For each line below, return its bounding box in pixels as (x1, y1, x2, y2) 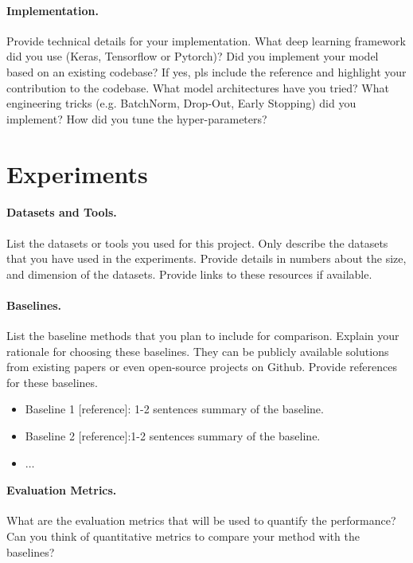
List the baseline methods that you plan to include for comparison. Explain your (6, 327, 399, 344)
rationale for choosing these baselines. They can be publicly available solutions (6, 342, 389, 359)
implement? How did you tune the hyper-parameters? (6, 110, 267, 127)
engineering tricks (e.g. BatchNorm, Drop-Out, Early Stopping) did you (6, 95, 357, 111)
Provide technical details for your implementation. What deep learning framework (6, 32, 406, 49)
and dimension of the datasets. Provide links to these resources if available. (6, 265, 372, 282)
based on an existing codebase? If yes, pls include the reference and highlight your (6, 63, 407, 80)
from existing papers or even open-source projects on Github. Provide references (6, 358, 397, 375)
